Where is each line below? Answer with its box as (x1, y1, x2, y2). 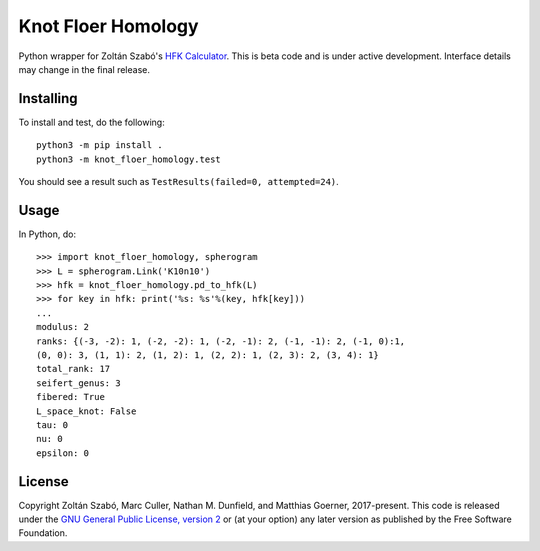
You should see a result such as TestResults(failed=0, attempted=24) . (18, 176, 339, 188)
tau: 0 (36, 420, 69, 430)
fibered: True (36, 391, 105, 403)
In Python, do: (18, 228, 77, 240)
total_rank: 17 (36, 363, 111, 375)
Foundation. (18, 527, 68, 539)
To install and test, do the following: (18, 116, 165, 128)
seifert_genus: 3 (36, 377, 121, 389)
